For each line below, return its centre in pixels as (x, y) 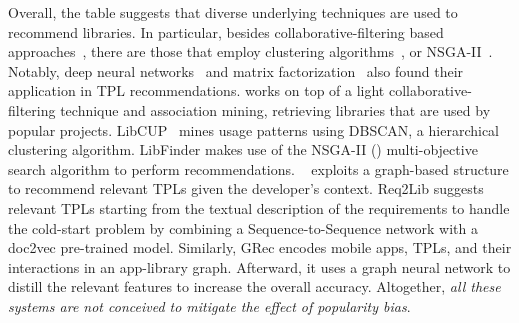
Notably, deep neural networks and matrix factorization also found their (236, 70)
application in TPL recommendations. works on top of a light (196, 90)
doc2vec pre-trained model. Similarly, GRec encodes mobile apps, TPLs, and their (260, 247)
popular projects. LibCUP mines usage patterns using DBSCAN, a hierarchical (253, 129)
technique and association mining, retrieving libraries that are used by (275, 109)
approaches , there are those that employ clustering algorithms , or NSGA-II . (250, 51)
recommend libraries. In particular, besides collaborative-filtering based (226, 31)
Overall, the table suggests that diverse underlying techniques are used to (233, 12)
